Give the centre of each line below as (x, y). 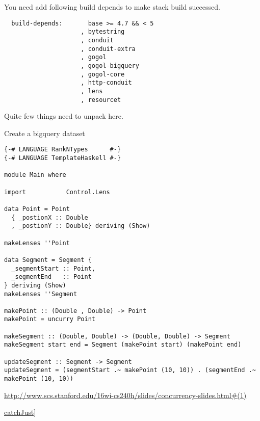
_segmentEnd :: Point (51, 277)
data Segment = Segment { (48, 260)
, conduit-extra (108, 49)
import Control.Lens (57, 192)
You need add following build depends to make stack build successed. (112, 7)
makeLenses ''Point (37, 243)
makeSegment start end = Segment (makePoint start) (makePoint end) (123, 345)
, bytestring (103, 32)
